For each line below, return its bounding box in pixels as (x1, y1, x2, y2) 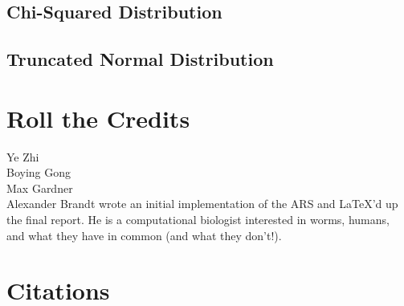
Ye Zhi (6, 148, 39, 165)
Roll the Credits (6, 101, 190, 134)
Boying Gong (6, 164, 71, 181)
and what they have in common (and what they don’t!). (6, 226, 282, 243)
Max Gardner (6, 179, 73, 196)
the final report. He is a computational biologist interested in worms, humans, (6, 211, 390, 228)
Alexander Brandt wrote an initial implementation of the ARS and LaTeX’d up (6, 195, 398, 212)
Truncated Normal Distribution (6, 47, 274, 71)
